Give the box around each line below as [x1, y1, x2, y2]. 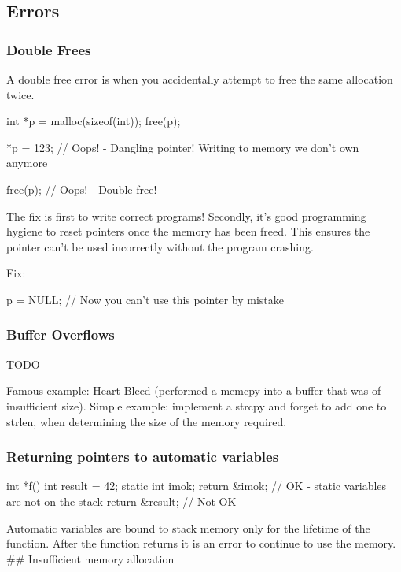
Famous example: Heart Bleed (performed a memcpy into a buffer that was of [6, 382, 381, 399]
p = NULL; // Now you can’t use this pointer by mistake [6, 291, 284, 307]
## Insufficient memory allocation [6, 550, 175, 566]
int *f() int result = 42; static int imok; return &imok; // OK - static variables [6, 477, 387, 494]
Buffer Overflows [6, 325, 115, 344]
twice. [6, 86, 35, 102]
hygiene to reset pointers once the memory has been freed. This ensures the [6, 223, 370, 240]
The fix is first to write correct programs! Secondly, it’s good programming [6, 207, 366, 224]
